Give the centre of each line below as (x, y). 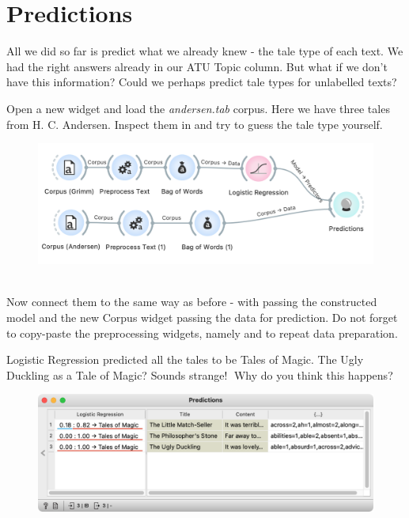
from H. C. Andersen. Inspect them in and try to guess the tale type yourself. (195, 124)
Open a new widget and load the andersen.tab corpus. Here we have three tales (198, 108)
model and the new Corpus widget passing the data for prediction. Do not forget (202, 318)
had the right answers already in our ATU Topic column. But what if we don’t (197, 66)
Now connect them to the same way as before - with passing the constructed (192, 302)
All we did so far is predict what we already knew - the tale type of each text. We (205, 51)
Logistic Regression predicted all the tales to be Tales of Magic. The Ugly (185, 359)
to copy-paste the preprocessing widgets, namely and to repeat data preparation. (202, 333)
